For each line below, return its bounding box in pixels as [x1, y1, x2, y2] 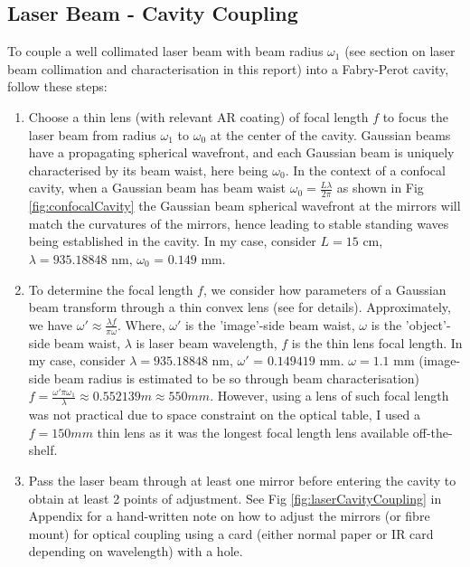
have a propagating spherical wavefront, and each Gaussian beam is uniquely [28, 143, 455, 162]
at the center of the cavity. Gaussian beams [210, 125, 451, 144]
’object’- [405, 315, 451, 334]
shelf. [28, 440, 58, 459]
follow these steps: [7, 77, 108, 96]
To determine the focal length [28, 279, 193, 298]
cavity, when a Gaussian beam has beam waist [28, 178, 287, 197]
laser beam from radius [28, 125, 156, 144]
